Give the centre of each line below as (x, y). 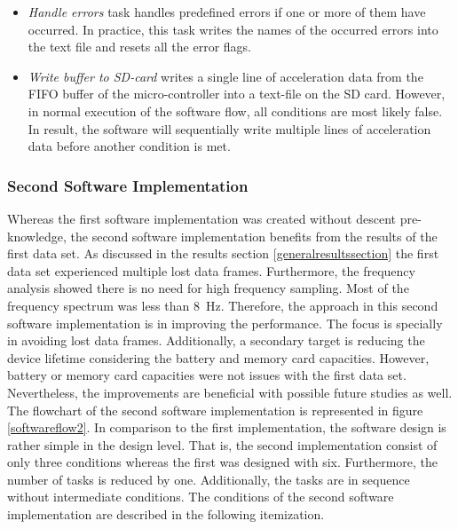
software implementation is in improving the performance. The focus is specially (225, 323)
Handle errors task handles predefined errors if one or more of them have (227, 12)
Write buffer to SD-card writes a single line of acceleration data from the (225, 76)
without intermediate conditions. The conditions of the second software (201, 497)
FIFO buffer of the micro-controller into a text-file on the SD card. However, (237, 94)
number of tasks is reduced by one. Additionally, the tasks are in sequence (209, 479)
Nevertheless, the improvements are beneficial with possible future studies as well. (230, 392)
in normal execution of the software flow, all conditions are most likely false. (235, 111)
